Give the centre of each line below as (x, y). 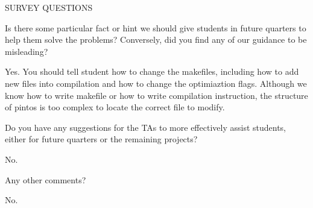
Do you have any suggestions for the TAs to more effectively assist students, (146, 127)
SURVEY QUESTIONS (49, 7)
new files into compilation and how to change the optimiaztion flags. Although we (156, 83)
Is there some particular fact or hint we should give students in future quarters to (156, 27)
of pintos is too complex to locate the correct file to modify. (115, 107)
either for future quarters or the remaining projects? (101, 139)
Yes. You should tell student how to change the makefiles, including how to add (152, 71)
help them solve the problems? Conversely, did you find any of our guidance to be (156, 39)
